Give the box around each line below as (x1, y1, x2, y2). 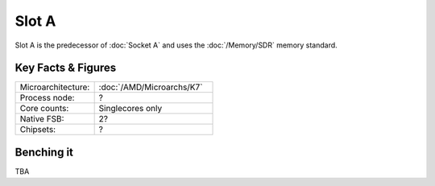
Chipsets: (19, 124, 56, 135)
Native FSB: (19, 114, 64, 125)
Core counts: (19, 103, 69, 114)
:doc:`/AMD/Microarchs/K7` (98, 81, 203, 93)
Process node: (19, 93, 75, 104)
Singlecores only (98, 103, 163, 114)
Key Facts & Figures (14, 61, 117, 75)
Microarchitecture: (19, 81, 90, 93)
